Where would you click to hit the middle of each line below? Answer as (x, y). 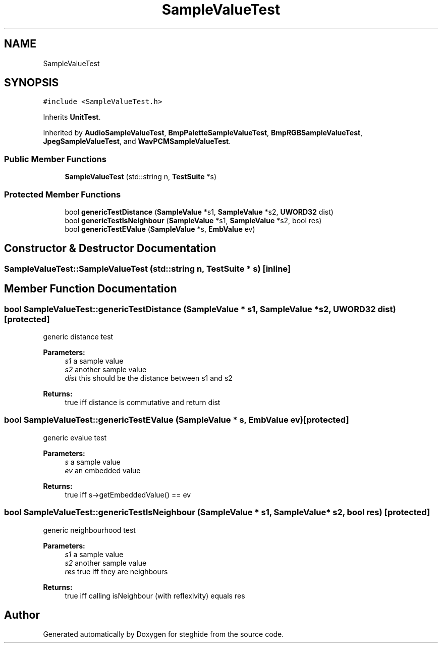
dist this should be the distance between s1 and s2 (149, 378)
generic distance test (78, 337)
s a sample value (93, 462)
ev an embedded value (103, 470)
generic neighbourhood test (89, 530)
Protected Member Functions (63, 194)
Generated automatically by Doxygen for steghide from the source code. (163, 634)
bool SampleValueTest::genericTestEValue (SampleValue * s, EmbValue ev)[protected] (177, 420)
